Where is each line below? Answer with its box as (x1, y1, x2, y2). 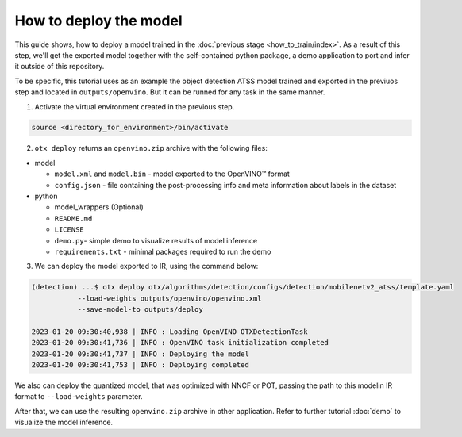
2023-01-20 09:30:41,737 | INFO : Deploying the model (31, 349, 249, 358)
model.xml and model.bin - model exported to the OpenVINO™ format (54, 169, 290, 178)
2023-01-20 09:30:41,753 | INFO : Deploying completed (31, 361, 249, 370)
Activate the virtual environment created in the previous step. (34, 102, 235, 111)
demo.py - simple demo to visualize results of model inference (54, 236, 258, 245)
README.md (54, 214, 93, 223)
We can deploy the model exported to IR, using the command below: (34, 262, 259, 271)
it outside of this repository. (14, 62, 105, 71)
